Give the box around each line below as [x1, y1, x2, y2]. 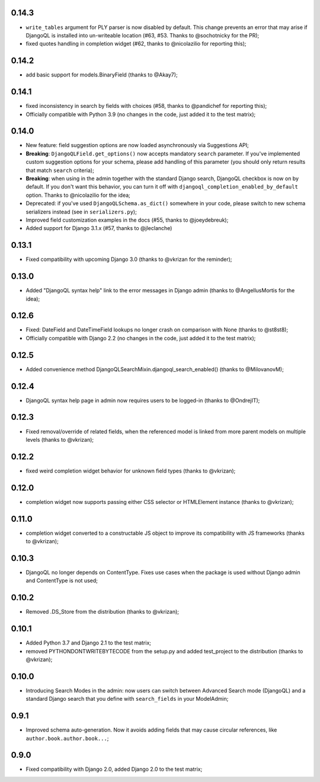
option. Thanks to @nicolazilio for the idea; [25, 191, 130, 199]
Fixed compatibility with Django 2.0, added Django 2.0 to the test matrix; [25, 765, 203, 773]
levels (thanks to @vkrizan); [25, 436, 94, 443]
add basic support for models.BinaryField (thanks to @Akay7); [25, 71, 178, 78]
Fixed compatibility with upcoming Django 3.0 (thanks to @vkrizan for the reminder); [25, 256, 232, 263]
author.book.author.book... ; [25, 735, 109, 742]
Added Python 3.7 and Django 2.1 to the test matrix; [25, 639, 151, 646]
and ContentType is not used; [25, 577, 98, 584]
